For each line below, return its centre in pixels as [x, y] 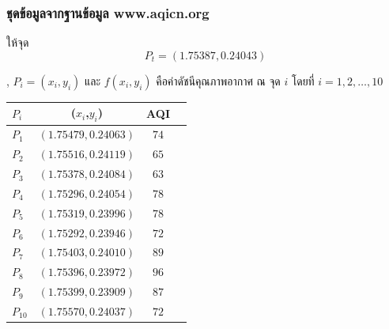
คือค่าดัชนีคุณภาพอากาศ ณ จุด [218, 80]
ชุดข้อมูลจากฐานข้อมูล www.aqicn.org [108, 12]
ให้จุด [18, 42]
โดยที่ [303, 80]
